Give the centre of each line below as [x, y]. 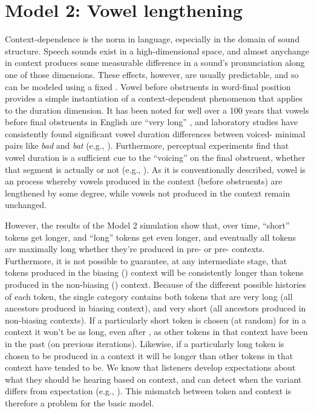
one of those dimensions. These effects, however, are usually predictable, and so [152, 74]
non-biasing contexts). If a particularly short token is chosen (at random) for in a [155, 320]
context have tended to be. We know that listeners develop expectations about [150, 367]
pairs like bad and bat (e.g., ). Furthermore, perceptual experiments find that [147, 145]
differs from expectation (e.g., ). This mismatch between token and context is [148, 391]
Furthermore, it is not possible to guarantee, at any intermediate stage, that [146, 260]
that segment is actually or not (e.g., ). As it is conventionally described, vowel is [155, 169]
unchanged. [26, 205]
